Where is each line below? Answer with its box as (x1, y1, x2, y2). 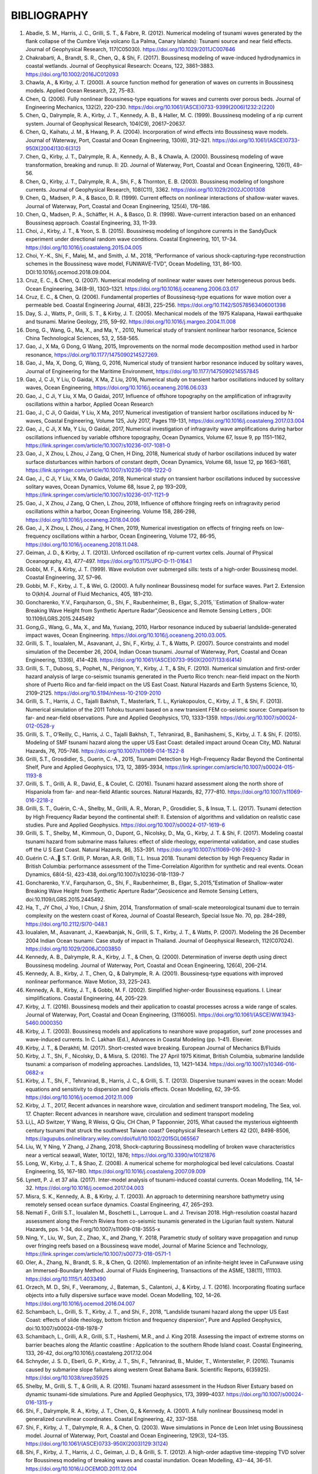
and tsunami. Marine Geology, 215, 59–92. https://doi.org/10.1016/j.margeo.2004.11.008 (25, 318, 236, 325)
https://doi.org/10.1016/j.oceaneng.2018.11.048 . (25, 541, 139, 548)
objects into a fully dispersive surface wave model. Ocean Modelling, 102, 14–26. (25, 1292, 222, 1299)
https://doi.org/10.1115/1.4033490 (25, 1275, 106, 1282)
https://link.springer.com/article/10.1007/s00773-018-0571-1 (25, 1251, 171, 1258)
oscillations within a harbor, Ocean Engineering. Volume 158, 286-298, (25, 508, 197, 515)
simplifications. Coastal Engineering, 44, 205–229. (25, 995, 148, 1002)
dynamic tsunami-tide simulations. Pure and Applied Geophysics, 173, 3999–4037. (25, 1391, 225, 1397)
